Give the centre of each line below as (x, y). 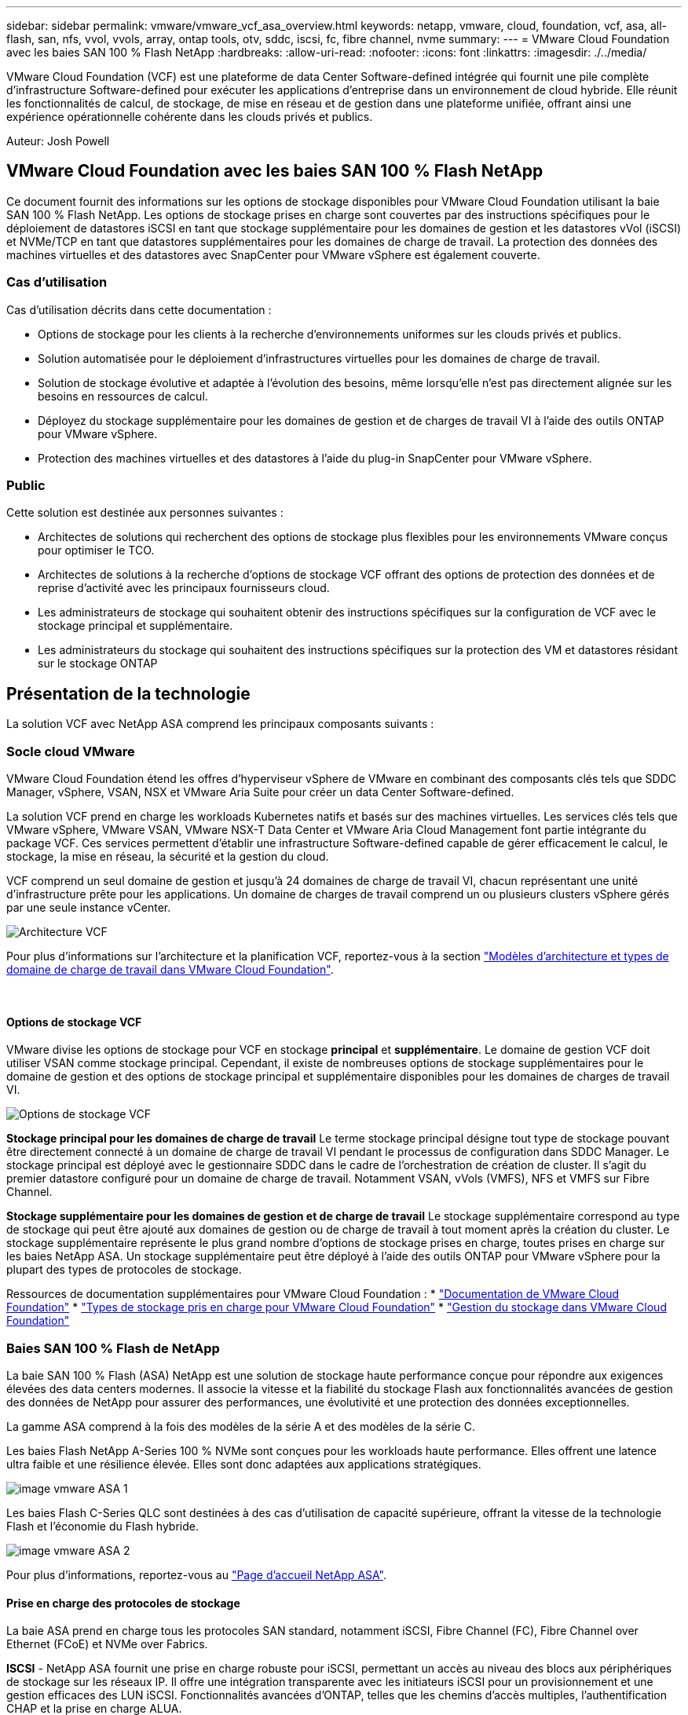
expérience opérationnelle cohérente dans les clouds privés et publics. (190, 117)
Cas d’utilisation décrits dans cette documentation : (139, 309)
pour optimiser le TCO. (96, 550)
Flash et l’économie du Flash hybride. (102, 1526)
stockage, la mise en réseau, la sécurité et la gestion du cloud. (168, 856)
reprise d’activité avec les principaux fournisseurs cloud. (184, 588)
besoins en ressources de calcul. (123, 396)
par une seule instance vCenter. (89, 907)
